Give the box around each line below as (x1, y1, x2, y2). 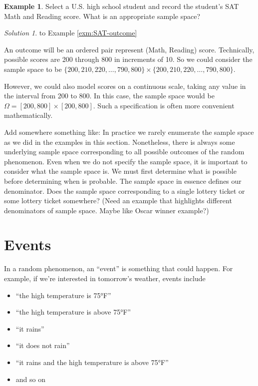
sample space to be (4, 63, 62, 74)
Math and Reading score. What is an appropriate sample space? (4, 10, 201, 21)
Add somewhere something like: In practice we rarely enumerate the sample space (4, 126, 254, 137)
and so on (15, 374, 45, 384)
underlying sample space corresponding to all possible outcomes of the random (4, 146, 245, 157)
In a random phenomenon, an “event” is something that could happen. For (4, 263, 233, 274)
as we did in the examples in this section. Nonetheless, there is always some (4, 136, 235, 147)
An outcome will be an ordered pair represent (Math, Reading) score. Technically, (4, 44, 255, 54)
